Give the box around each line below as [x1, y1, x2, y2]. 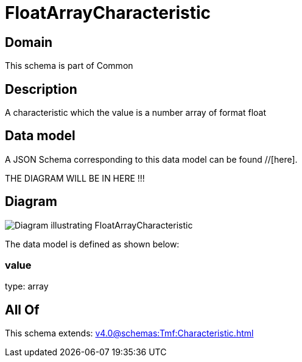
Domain [5, 34, 53, 50]
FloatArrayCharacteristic [5, 2, 211, 23]
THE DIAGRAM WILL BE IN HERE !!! [5, 172, 145, 183]
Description [5, 81, 77, 97]
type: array [5, 281, 49, 292]
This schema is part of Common [5, 60, 133, 71]
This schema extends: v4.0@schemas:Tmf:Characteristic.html [5, 328, 254, 339]
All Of [5, 302, 40, 318]
